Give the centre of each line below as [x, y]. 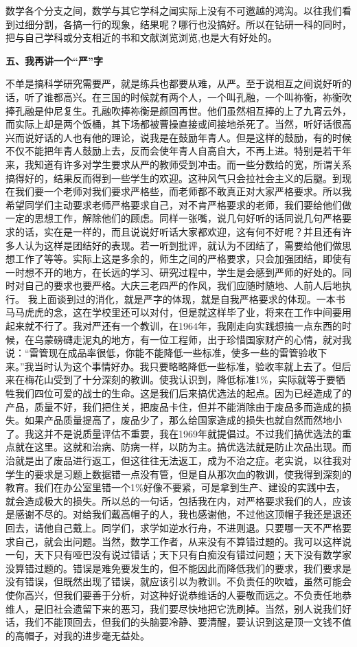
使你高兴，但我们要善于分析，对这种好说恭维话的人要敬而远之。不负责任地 [174, 594]
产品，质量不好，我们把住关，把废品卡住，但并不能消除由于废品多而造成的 [174, 406]
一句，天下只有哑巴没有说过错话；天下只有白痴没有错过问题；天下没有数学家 [178, 555]
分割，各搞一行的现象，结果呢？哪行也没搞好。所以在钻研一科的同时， [193, 24]
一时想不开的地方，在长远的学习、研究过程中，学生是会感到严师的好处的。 [174, 272]
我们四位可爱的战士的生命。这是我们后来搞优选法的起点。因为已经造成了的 [183, 393]
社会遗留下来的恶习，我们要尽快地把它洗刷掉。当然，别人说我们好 [202, 608]
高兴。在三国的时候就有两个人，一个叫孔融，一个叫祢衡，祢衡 [202, 97]
